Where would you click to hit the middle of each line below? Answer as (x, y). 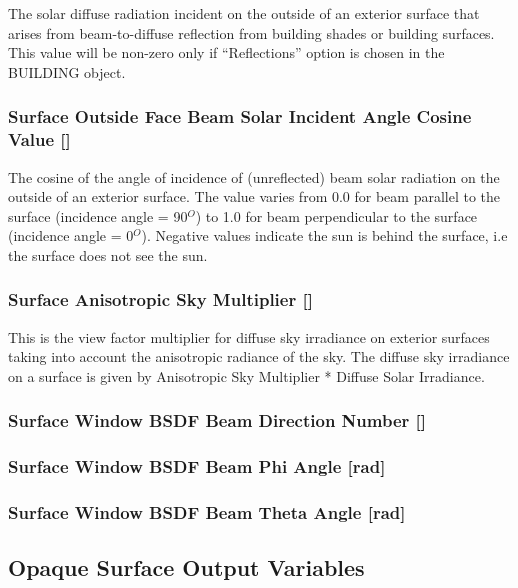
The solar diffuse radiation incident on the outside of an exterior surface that (244, 13)
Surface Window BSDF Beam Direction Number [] (217, 420)
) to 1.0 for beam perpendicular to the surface (336, 215)
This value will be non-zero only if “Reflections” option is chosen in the (226, 52)
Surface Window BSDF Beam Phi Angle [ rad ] (197, 466)
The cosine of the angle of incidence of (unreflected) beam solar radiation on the (254, 176)
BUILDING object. (67, 71)
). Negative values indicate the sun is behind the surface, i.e (324, 235)
